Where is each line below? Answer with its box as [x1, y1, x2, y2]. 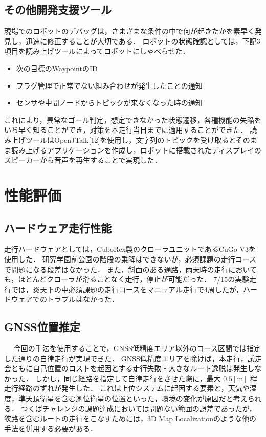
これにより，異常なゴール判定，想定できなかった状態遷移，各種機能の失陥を [4, 114, 261, 125]
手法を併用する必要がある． [4, 423, 97, 433]
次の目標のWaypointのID [16, 62, 98, 73]
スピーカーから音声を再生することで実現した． [4, 155, 162, 165]
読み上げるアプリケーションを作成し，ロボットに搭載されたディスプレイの [11, 144, 261, 155]
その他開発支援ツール [4, 2, 112, 17]
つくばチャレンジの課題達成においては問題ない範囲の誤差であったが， [20, 403, 256, 413]
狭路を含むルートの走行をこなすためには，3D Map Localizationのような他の [4, 413, 257, 424]
